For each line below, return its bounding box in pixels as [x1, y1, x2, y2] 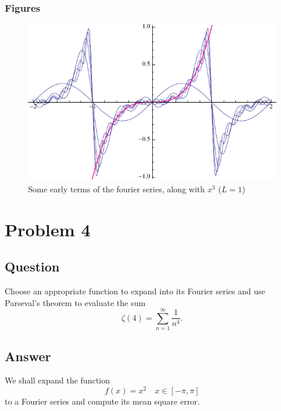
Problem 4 [5, 217, 91, 241]
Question [5, 257, 60, 276]
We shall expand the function [5, 374, 110, 386]
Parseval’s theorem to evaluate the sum [5, 296, 146, 308]
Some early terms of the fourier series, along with [28, 182, 205, 195]
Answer [5, 347, 52, 365]
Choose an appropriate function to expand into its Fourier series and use [5, 284, 265, 297]
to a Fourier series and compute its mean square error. [5, 395, 200, 407]
